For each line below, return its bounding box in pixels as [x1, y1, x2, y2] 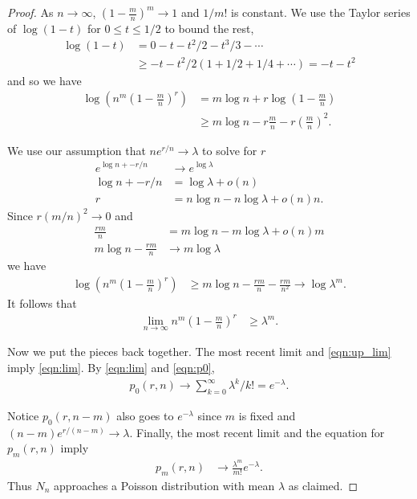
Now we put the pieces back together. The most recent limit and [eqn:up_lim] [7, 343, 391, 360]
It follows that [7, 295, 77, 312]
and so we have [7, 72, 82, 88]
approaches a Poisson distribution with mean [54, 477, 275, 493]
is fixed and [238, 407, 296, 423]
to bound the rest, [164, 20, 254, 36]
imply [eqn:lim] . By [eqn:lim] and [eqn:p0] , [7, 358, 215, 375]
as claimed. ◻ [288, 477, 358, 493]
